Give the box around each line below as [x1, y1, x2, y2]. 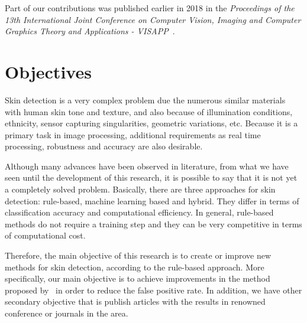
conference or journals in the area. [5, 307, 128, 319]
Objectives [5, 59, 92, 83]
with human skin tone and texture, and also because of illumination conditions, [5, 105, 293, 118]
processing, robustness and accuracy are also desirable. [5, 140, 203, 152]
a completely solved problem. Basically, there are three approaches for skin [5, 183, 276, 195]
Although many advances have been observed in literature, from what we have [5, 159, 289, 172]
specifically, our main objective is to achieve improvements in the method [5, 272, 270, 285]
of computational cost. [5, 229, 86, 242]
